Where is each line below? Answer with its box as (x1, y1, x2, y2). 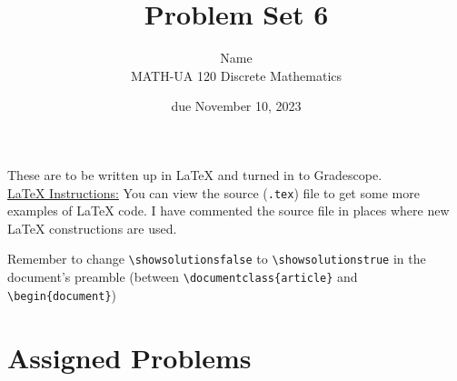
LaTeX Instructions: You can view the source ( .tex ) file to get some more (7, 183, 420, 202)
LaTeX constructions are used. (7, 218, 177, 237)
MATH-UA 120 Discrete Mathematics (130, 65, 343, 85)
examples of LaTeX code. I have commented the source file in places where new (7, 201, 450, 220)
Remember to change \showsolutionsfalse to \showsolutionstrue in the (7, 249, 426, 268)
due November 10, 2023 (171, 96, 302, 115)
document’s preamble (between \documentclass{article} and (7, 267, 358, 286)
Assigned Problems (7, 338, 252, 376)
